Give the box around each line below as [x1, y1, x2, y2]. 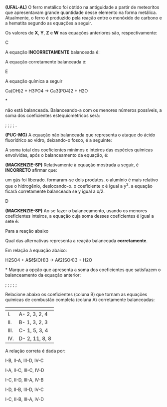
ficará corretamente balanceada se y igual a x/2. [5, 188, 105, 194]
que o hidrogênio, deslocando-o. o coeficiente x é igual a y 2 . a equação [5, 182, 153, 189]
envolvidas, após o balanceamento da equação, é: [5, 152, 109, 158]
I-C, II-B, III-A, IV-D [5, 396, 44, 402]
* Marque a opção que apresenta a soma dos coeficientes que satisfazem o [5, 267, 161, 273]
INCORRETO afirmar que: [5, 167, 57, 173]
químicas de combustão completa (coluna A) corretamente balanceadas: [5, 297, 155, 303]
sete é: [5, 218, 19, 224]
